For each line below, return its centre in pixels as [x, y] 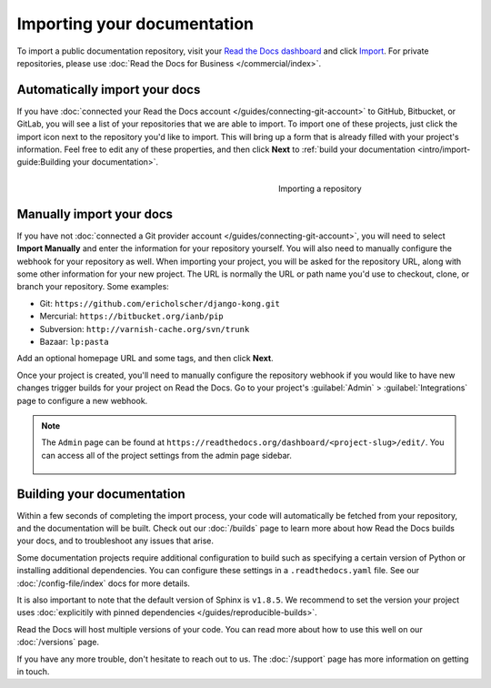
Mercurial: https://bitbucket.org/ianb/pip [132, 316]
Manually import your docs [95, 214]
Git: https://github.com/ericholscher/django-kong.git [160, 303]
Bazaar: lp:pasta [74, 342]
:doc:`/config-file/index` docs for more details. [104, 583]
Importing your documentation [135, 24]
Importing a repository [321, 188]
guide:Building [44, 162]
